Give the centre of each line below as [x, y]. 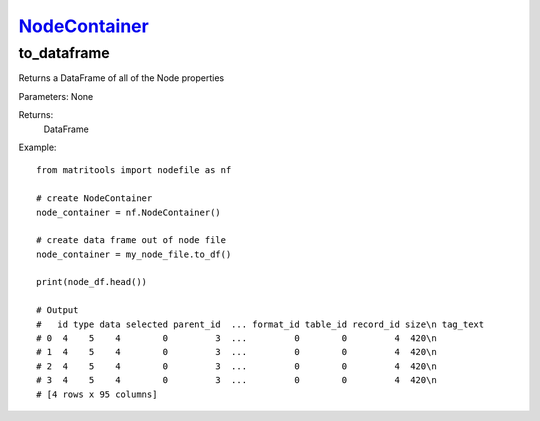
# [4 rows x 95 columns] [97, 394]
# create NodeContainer [94, 198]
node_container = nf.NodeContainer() [129, 212]
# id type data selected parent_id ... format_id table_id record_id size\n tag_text [260, 324]
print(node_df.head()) [92, 282]
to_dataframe [64, 53]
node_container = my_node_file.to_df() [134, 254]
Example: [37, 147]
